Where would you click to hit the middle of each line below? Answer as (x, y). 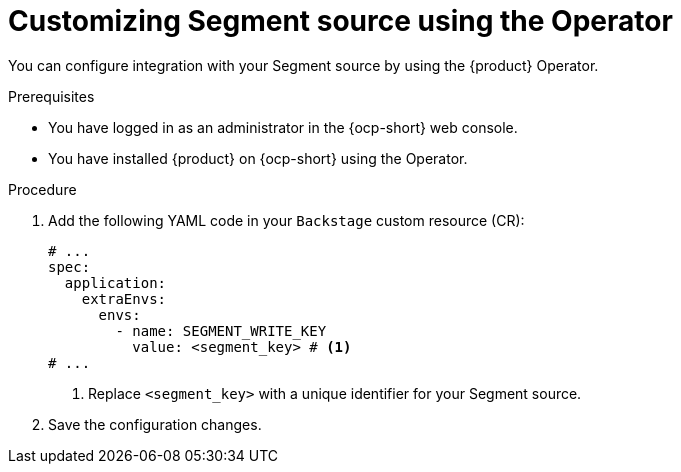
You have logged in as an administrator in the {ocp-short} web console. (283, 127)
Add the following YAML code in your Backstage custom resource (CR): (286, 220)
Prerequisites (51, 96)
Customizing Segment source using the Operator (340, 21)
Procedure (42, 189)
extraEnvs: (124, 298)
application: (115, 282)
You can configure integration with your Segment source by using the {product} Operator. (303, 65)
